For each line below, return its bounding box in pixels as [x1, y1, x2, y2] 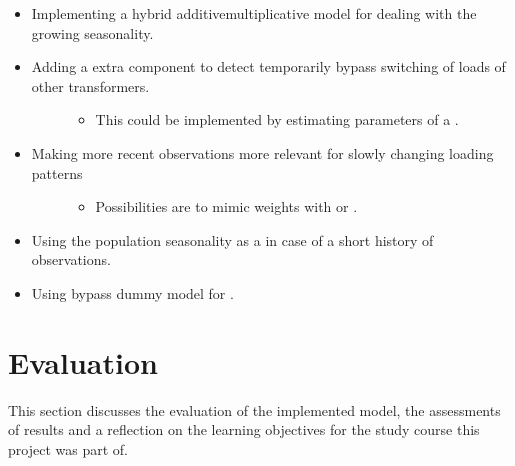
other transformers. [31, 75, 150, 96]
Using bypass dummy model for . [31, 282, 234, 303]
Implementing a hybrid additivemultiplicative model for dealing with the [31, 3, 477, 23]
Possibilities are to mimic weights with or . [95, 196, 358, 217]
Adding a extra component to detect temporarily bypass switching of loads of [31, 56, 506, 77]
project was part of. [8, 438, 128, 459]
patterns [31, 162, 83, 183]
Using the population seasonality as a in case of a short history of [31, 229, 434, 250]
